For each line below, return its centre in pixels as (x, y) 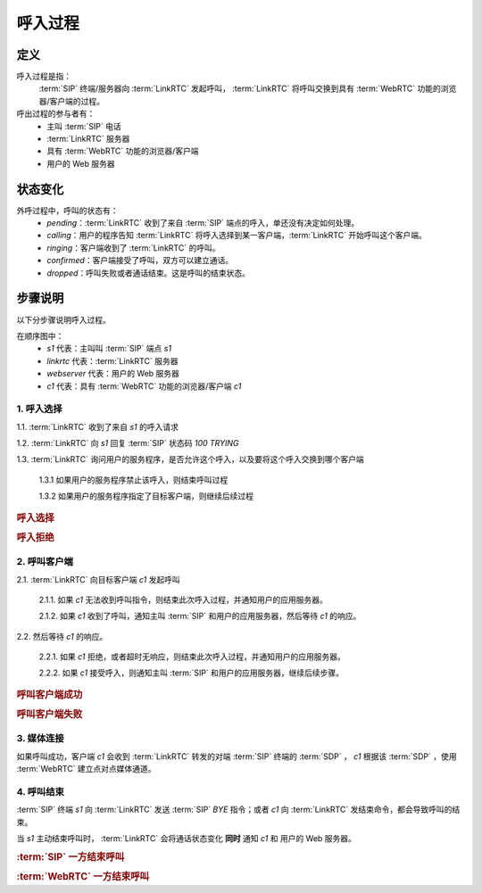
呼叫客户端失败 (50, 715)
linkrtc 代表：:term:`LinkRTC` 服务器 (112, 360)
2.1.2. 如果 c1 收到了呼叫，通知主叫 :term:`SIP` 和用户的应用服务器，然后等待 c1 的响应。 (200, 616)
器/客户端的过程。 (72, 101)
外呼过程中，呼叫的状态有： (67, 211)
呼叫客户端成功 (50, 694)
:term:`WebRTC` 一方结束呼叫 (83, 877)
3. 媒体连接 (40, 739)
